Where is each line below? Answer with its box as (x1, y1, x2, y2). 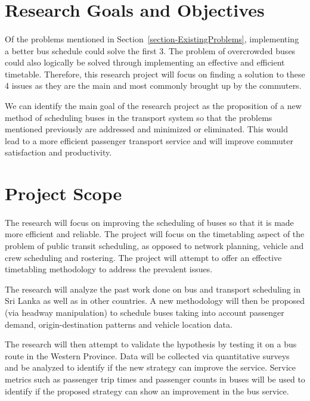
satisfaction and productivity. (5, 146, 112, 158)
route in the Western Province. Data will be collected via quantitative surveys (5, 349, 290, 362)
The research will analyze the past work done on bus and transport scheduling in (5, 282, 301, 295)
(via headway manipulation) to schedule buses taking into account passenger (5, 306, 284, 319)
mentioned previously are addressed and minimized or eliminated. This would (5, 123, 288, 135)
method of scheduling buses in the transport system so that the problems (5, 111, 272, 123)
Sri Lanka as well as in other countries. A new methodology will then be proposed (5, 294, 305, 307)
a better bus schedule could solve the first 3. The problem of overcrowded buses (5, 44, 296, 57)
